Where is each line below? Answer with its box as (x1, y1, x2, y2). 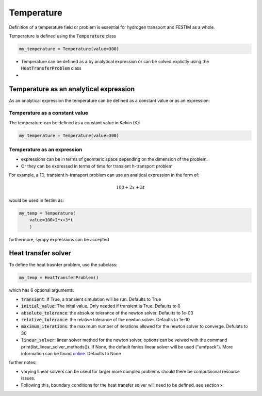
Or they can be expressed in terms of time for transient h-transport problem (21, 163, 173, 169)
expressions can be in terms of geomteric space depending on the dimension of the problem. (21, 156, 208, 162)
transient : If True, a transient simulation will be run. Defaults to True (21, 296, 161, 302)
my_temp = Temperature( (19, 210, 76, 216)
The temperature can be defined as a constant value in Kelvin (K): (9, 119, 141, 126)
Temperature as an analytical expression (9, 85, 135, 93)
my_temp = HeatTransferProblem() (19, 275, 99, 280)
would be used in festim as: (9, 197, 64, 203)
